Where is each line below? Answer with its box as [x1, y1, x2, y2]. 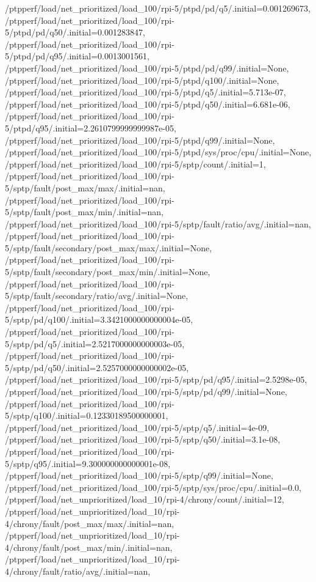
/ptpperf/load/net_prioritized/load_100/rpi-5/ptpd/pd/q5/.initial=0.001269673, [5, 2, 311, 14]
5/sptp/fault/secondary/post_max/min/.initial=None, [5, 265, 210, 278]
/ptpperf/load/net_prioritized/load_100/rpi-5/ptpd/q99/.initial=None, [5, 133, 275, 146]
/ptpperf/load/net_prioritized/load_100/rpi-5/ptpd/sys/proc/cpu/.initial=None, [5, 145, 312, 158]
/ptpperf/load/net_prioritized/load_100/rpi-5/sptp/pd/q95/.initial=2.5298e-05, [5, 373, 307, 386]
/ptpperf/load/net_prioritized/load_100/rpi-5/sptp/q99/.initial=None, [5, 469, 273, 482]
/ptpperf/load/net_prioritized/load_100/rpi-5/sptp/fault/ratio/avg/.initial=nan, [5, 217, 311, 230]
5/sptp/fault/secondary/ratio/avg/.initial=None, [5, 289, 189, 302]
